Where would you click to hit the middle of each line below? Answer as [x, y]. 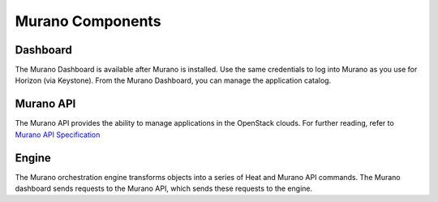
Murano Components [88, 21]
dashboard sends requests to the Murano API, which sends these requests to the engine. [163, 189]
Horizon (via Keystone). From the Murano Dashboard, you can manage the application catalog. [173, 80]
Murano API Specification [58, 135]
